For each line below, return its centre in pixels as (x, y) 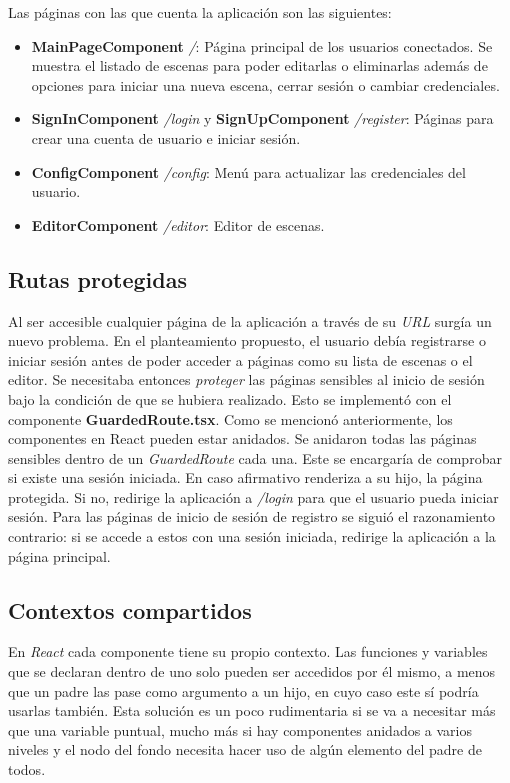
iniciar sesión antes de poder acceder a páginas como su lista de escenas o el (240, 359)
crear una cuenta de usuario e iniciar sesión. (166, 137)
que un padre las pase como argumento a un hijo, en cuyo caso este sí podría (243, 690)
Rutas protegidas (97, 278)
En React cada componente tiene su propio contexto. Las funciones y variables (248, 651)
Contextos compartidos (130, 609)
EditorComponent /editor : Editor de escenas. (178, 224)
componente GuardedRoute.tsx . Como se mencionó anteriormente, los (230, 418)
